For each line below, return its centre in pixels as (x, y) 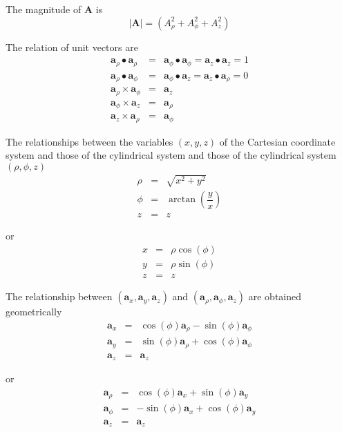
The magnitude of (44, 9)
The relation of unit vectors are (72, 47)
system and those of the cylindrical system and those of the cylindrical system (171, 155)
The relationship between (59, 296)
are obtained (275, 296)
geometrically (34, 312)
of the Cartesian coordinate (277, 141)
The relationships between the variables (89, 141)
